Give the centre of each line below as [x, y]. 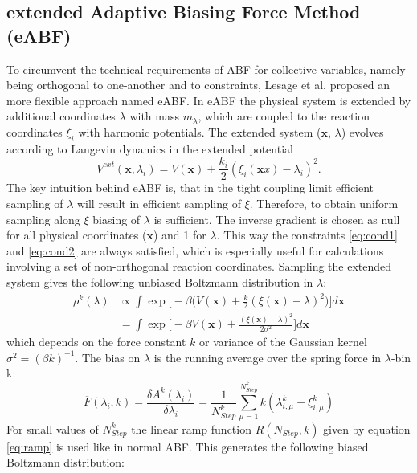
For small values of [53, 428]
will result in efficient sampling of [159, 204]
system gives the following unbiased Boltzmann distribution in [160, 281]
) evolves [362, 131]
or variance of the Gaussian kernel [283, 342]
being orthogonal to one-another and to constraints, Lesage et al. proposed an [198, 85]
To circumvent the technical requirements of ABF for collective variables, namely [206, 69]
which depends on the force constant [96, 342]
